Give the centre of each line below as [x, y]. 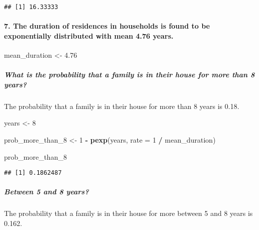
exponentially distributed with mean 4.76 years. [89, 35]
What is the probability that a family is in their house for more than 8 [129, 75]
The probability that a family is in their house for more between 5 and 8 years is [128, 213]
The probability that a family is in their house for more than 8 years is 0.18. [122, 106]
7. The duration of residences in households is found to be [107, 26]
